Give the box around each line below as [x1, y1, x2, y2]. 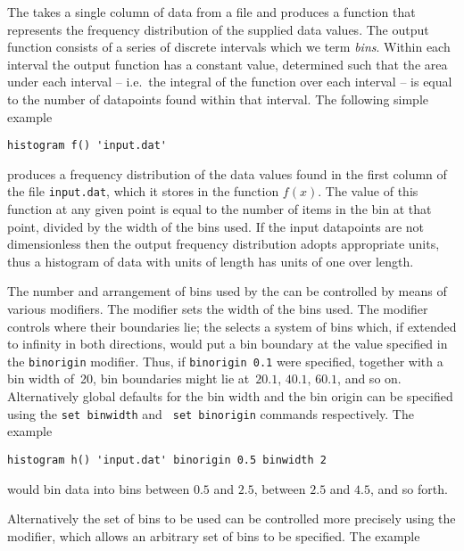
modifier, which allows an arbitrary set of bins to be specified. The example [7, 526, 420, 545]
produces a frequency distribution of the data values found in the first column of [7, 164, 447, 183]
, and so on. [337, 369, 402, 388]
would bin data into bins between [7, 479, 190, 498]
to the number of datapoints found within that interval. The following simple [7, 89, 429, 108]
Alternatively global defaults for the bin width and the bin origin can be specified [7, 387, 453, 406]
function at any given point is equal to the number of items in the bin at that [7, 200, 432, 218]
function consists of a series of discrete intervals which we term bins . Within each [7, 37, 451, 56]
